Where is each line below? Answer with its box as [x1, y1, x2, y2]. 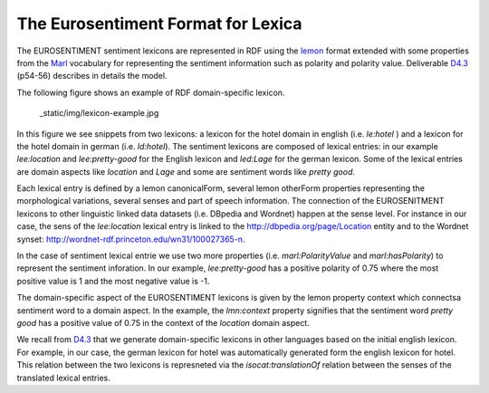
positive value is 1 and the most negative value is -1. [16, 275, 210, 286]
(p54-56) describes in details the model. [16, 71, 168, 81]
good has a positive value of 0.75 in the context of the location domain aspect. [16, 317, 310, 328]
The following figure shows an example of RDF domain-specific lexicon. [16, 87, 285, 98]
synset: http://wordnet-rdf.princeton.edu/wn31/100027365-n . [16, 234, 245, 244]
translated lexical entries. [16, 372, 110, 383]
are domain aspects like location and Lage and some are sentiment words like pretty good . [16, 166, 356, 177]
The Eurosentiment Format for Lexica [16, 14, 302, 34]
